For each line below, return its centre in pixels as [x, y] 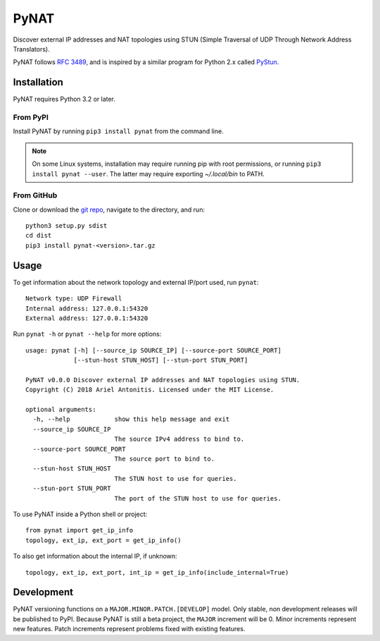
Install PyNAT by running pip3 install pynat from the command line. [119, 131]
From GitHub [35, 195]
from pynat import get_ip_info [80, 530]
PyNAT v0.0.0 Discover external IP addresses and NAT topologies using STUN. [163, 380]
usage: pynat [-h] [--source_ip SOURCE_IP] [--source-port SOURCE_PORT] [153, 350]
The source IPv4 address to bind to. [179, 439]
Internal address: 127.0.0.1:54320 [87, 308]
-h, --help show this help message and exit [131, 419]
